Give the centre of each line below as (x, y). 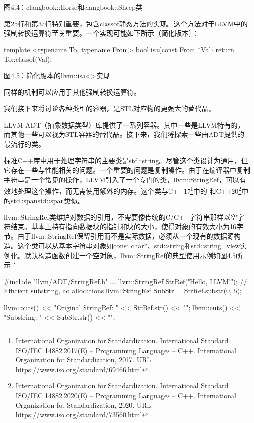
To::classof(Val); (28, 59)
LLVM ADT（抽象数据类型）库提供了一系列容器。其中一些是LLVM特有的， (124, 124)
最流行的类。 (24, 144)
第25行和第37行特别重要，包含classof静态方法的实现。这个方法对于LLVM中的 (126, 23)
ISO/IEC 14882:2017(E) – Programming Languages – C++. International (126, 350)
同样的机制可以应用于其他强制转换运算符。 (72, 92)
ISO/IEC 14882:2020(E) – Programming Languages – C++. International (126, 395)
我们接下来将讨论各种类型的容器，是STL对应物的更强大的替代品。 (110, 108)
